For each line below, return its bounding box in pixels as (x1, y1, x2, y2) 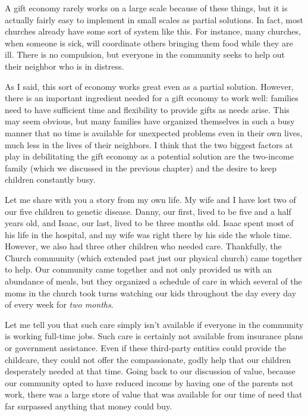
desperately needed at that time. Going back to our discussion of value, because (5, 365, 296, 377)
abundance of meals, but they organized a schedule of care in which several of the (5, 275, 302, 287)
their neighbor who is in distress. (5, 60, 124, 72)
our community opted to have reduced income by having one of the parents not (5, 376, 294, 389)
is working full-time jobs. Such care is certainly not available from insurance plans (5, 330, 303, 342)
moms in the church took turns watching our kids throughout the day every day (5, 286, 297, 299)
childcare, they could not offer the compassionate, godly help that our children (5, 353, 291, 365)
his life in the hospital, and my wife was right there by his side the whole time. (5, 228, 292, 240)
